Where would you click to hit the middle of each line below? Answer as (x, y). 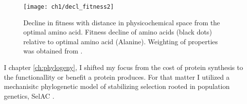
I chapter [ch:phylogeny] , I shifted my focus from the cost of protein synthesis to (123, 67)
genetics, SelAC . (29, 95)
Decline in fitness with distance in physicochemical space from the (122, 22)
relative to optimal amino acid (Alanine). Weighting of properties (121, 41)
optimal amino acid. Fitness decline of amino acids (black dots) (118, 32)
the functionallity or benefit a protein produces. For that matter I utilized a (117, 77)
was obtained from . (53, 51)
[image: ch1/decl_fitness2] (69, 7)
